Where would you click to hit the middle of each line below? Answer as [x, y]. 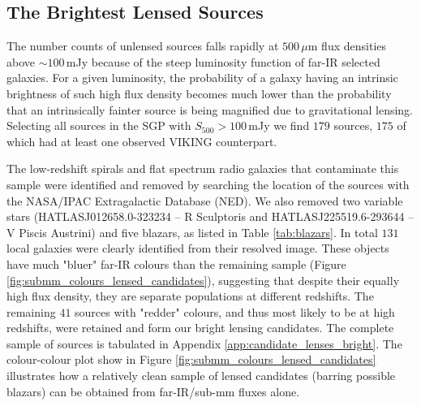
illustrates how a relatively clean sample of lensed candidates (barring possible [201, 376]
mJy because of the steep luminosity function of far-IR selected [223, 61]
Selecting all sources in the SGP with [99, 125]
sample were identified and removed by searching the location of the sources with [208, 184]
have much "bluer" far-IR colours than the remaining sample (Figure [176, 263]
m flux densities [347, 46]
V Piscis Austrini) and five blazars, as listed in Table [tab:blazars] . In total [192, 232]
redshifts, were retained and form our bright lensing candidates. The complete [200, 328]
